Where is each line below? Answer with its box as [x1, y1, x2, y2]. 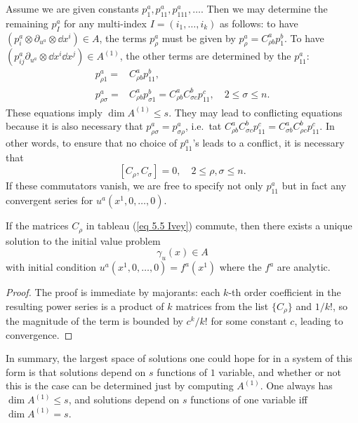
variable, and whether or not [218, 364, 342, 379]
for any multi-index [64, 15, 147, 30]
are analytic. [277, 260, 331, 274]
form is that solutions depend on [6, 364, 146, 379]
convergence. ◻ [6, 327, 73, 342]
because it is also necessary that [6, 119, 143, 133]
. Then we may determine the [200, 1, 328, 15]
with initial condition [6, 260, 97, 274]
